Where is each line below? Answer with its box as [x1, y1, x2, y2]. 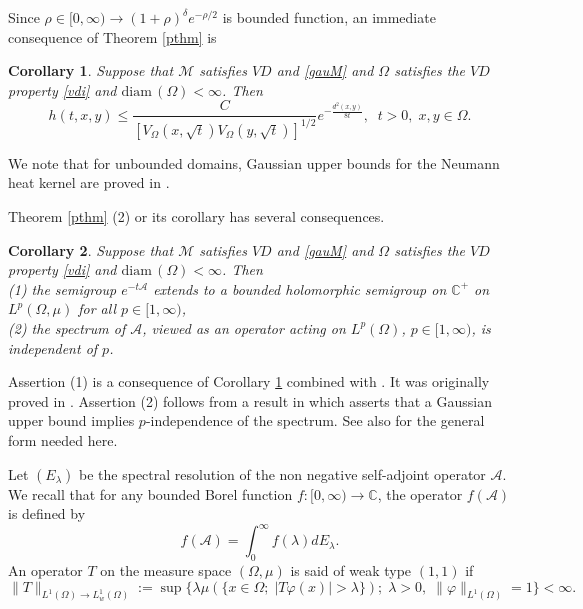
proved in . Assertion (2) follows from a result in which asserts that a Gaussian [8, 390, 492, 411]
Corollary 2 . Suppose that [8, 239, 174, 260]
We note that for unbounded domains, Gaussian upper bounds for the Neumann [8, 152, 500, 173]
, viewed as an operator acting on [142, 317, 346, 338]
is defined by [8, 503, 86, 524]
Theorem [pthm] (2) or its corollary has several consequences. [8, 205, 385, 226]
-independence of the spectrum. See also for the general [145, 410, 485, 431]
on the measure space [100, 559, 232, 580]
